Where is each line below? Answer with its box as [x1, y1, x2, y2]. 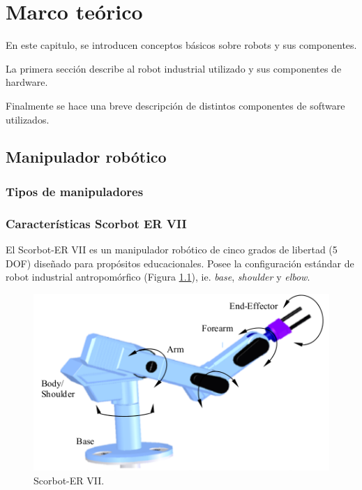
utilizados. [6, 112, 50, 126]
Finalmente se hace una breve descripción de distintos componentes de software [6, 98, 345, 112]
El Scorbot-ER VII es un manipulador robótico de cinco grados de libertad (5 [6, 242, 338, 256]
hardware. [6, 75, 48, 89]
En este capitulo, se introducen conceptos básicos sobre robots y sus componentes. [6, 38, 357, 52]
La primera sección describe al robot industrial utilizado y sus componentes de [6, 61, 342, 75]
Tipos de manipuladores [6, 182, 144, 200]
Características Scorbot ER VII [6, 214, 187, 232]
